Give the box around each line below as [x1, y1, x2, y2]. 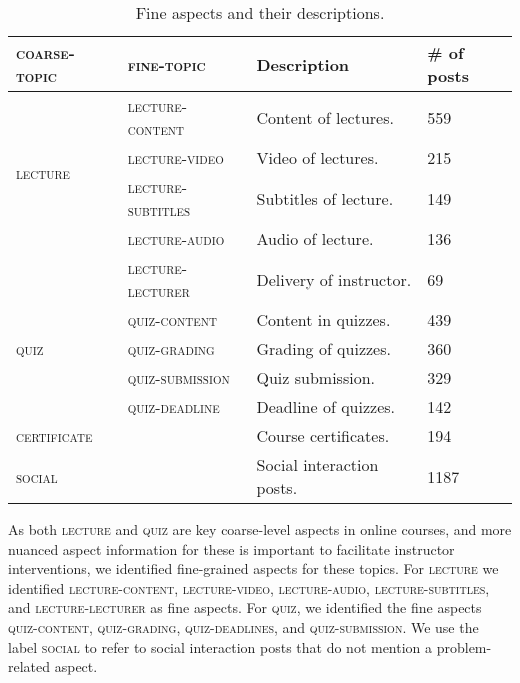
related [8, 656, 51, 677]
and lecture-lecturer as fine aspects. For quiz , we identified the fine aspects [8, 597, 482, 618]
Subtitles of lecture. [256, 186, 394, 210]
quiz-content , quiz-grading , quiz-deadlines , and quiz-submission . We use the [8, 616, 479, 637]
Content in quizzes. [256, 308, 391, 331]
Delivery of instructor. [256, 267, 412, 291]
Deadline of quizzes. [256, 395, 396, 418]
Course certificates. [256, 424, 390, 447]
